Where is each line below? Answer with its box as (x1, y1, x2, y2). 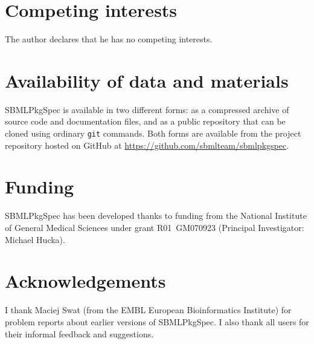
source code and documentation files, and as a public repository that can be (5, 115, 286, 128)
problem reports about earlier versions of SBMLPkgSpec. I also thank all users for (5, 315, 309, 328)
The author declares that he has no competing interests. (5, 33, 213, 45)
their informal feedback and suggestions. (5, 327, 154, 340)
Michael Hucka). (5, 233, 65, 245)
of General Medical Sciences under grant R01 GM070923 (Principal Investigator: (5, 221, 304, 233)
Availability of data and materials (5, 68, 289, 92)
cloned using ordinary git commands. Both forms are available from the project (5, 127, 301, 140)
